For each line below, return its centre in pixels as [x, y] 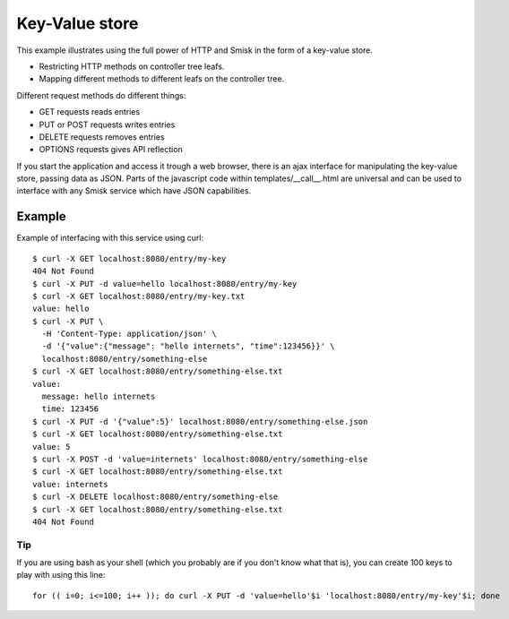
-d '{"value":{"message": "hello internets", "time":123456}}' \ [188, 346]
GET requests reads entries [90, 112]
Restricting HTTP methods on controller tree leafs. [132, 66]
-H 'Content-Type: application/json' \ [129, 334]
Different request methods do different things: [101, 95]
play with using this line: [61, 575]
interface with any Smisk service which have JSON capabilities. [134, 191]
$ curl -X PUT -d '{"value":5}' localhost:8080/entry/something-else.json [200, 421]
